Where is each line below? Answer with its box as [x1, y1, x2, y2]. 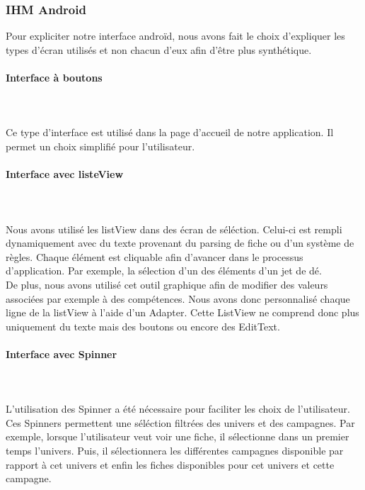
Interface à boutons [6, 70, 103, 84]
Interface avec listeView [6, 167, 124, 182]
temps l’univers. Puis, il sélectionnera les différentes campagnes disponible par [6, 443, 344, 458]
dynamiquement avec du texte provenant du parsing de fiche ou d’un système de [6, 235, 354, 250]
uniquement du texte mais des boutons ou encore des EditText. [6, 318, 280, 333]
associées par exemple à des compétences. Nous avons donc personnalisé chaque [6, 291, 350, 306]
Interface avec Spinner [6, 346, 117, 361]
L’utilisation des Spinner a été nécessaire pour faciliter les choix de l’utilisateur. [6, 401, 350, 416]
